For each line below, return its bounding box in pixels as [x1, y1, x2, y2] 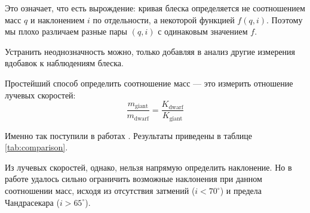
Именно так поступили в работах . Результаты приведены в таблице [5, 129, 252, 141]
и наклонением [30, 13, 85, 26]
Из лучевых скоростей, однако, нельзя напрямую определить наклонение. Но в [5, 160, 292, 173]
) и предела [220, 184, 262, 197]
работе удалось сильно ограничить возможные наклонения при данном [5, 172, 262, 185]
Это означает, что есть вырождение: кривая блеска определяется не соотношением [5, 2, 305, 14]
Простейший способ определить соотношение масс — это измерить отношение [5, 76, 293, 89]
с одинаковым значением [158, 25, 248, 38]
